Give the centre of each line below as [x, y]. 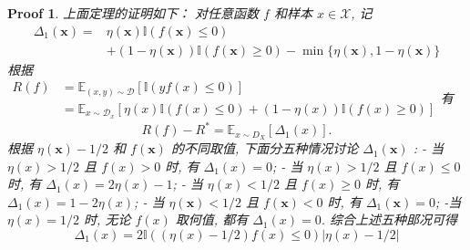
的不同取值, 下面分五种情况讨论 [265, 148]
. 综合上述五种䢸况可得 [389, 219]
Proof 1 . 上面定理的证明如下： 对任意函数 [133, 13]
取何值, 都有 [212, 219]
